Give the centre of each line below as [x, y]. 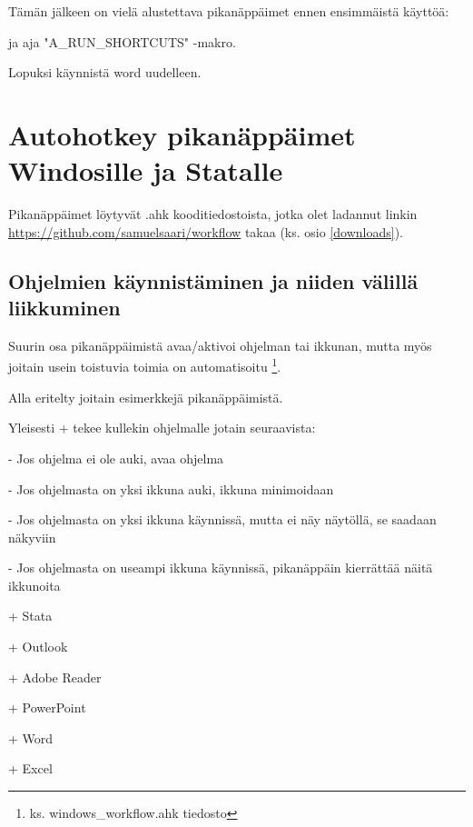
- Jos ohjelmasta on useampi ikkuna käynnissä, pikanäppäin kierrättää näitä [221, 568]
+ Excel [30, 768]
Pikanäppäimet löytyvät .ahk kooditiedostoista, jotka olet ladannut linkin [213, 214]
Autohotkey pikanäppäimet [182, 134]
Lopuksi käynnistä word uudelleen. [105, 72]
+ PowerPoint [47, 707]
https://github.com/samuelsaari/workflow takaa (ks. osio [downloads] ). [206, 231]
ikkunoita [34, 585]
